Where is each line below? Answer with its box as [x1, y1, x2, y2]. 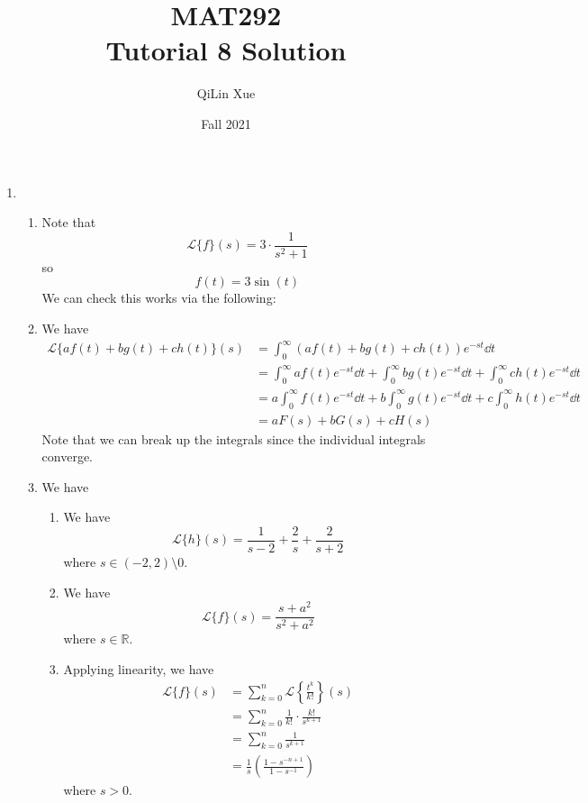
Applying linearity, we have [63, 659, 214, 678]
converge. [41, 447, 94, 466]
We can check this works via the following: [41, 288, 276, 307]
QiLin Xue [196, 84, 256, 103]
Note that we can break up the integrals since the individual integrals [41, 429, 426, 448]
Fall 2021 [201, 114, 251, 132]
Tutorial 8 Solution [105, 32, 347, 68]
